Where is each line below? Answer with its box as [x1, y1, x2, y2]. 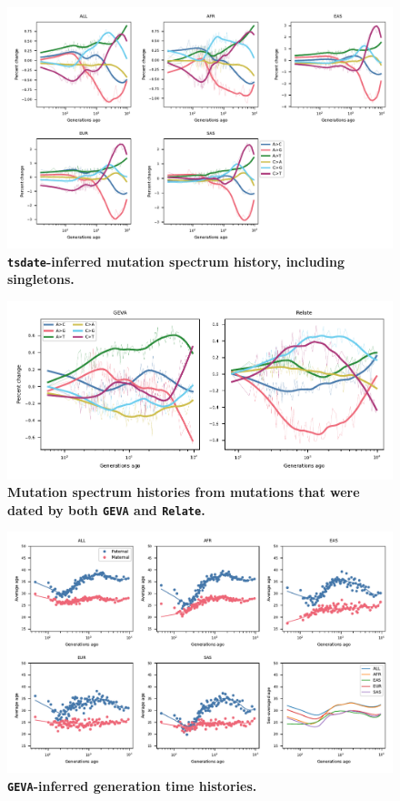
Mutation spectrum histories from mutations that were [7, 482, 360, 502]
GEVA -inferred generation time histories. [7, 776, 257, 795]
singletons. [7, 269, 75, 289]
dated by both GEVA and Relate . [7, 500, 205, 519]
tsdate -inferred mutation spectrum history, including [7, 251, 345, 270]
